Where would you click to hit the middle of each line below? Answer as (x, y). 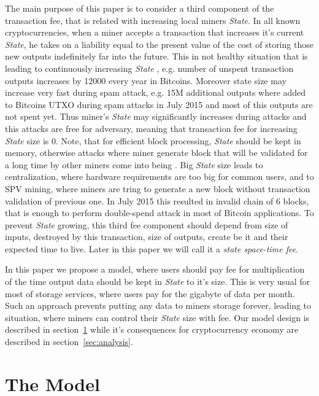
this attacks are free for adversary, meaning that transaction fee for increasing (151, 128)
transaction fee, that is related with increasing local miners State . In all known (153, 20)
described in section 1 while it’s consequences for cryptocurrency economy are (152, 329)
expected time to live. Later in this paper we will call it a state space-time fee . (152, 248)
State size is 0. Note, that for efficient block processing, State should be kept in (153, 140)
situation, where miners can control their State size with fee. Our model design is (157, 317)
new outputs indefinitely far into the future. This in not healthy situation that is (156, 56)
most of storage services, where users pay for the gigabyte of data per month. (150, 293)
